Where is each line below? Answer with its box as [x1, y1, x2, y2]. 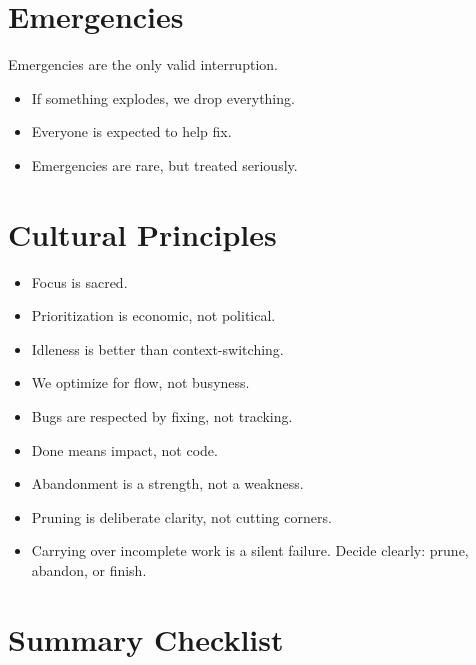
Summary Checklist [8, 618, 284, 659]
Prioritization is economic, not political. [31, 305, 276, 326]
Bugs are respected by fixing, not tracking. [31, 406, 293, 426]
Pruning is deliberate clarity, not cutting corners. [31, 506, 332, 527]
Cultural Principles [8, 213, 277, 254]
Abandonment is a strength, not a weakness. [31, 473, 304, 494]
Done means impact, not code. [31, 439, 218, 460]
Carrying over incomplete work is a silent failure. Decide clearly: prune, [31, 540, 469, 561]
